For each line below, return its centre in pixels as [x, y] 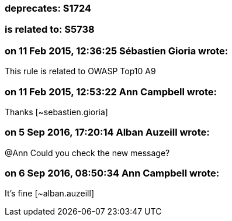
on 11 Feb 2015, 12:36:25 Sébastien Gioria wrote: [117, 51]
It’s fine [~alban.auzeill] [49, 194]
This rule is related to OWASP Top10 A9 [80, 71]
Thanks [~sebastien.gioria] [56, 112]
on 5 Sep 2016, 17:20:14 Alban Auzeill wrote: [107, 132]
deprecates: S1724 [48, 8]
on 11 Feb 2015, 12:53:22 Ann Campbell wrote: [111, 91]
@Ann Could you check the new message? [87, 153]
